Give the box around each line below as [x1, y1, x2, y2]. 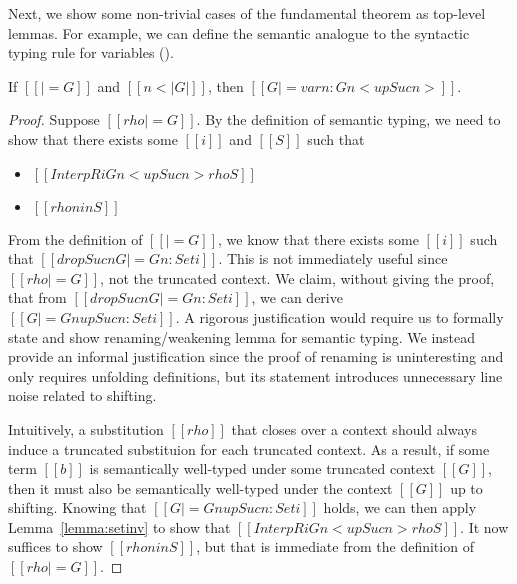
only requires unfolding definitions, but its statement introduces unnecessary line [8, 365, 503, 386]
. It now [460, 516, 509, 537]
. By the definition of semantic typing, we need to [196, 109, 501, 130]
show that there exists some [8, 128, 178, 149]
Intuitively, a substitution [8, 418, 164, 439]
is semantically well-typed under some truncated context [89, 458, 436, 479]
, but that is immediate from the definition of [196, 536, 474, 557]
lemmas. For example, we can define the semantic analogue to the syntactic [8, 22, 470, 43]
